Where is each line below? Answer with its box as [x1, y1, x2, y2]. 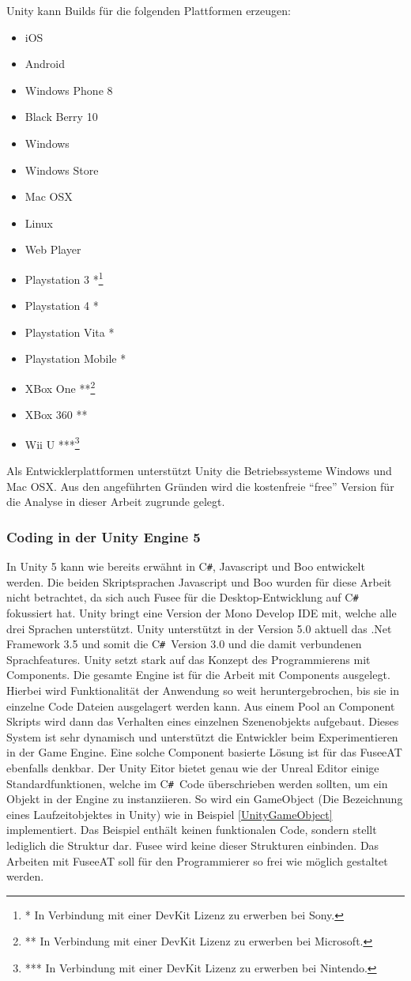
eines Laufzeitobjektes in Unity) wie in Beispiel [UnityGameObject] [6, 806, 333, 822]
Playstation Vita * [25, 323, 115, 340]
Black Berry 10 [25, 108, 98, 125]
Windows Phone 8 [25, 81, 113, 98]
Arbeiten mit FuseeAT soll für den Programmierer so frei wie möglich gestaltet [6, 852, 388, 869]
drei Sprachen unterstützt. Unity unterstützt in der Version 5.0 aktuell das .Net [6, 620, 392, 636]
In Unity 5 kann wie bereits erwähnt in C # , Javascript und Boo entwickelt [6, 558, 365, 575]
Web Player [25, 241, 81, 258]
